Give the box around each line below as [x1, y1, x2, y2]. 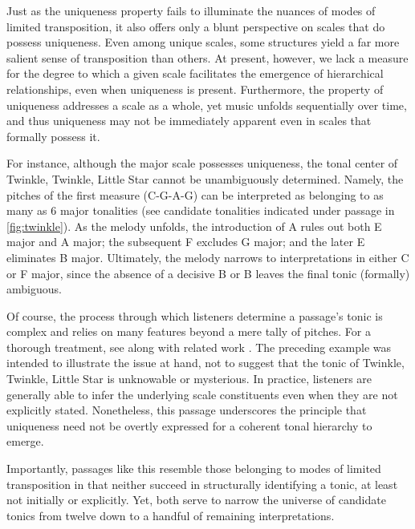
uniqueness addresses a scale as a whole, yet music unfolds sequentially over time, [6, 96, 407, 113]
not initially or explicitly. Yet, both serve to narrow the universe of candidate [6, 491, 386, 508]
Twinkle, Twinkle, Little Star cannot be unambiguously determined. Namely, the [6, 170, 404, 187]
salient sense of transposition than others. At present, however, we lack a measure [6, 49, 409, 66]
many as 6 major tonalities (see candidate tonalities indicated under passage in [6, 202, 395, 219]
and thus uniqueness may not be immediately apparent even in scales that [6, 112, 372, 129]
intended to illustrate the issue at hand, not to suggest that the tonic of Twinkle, [6, 354, 405, 371]
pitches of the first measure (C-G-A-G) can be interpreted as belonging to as [6, 186, 384, 203]
